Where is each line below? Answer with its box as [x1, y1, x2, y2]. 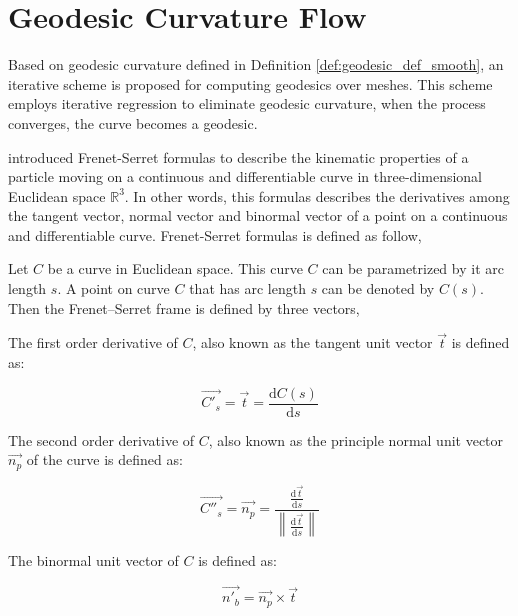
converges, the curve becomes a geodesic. [8, 112, 258, 133]
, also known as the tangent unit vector [192, 332, 433, 353]
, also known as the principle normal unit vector [208, 429, 504, 450]
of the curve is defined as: [26, 449, 183, 470]
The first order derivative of [8, 332, 178, 353]
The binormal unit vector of [8, 549, 179, 570]
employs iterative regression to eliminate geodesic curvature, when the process [8, 93, 486, 114]
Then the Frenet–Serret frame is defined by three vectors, [8, 297, 360, 318]
